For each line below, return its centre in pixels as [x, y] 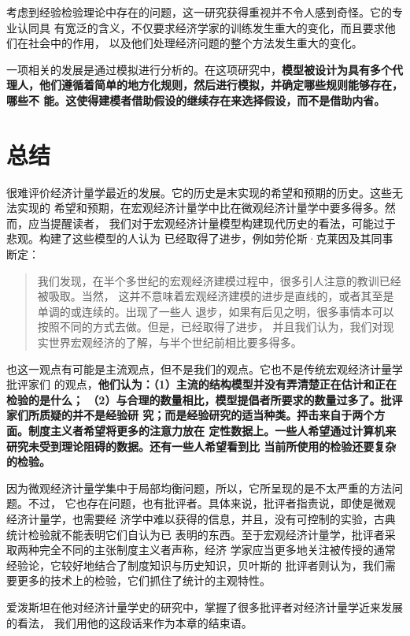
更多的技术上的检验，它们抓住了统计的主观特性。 [144, 580]
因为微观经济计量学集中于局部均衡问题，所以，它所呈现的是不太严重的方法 [199, 487]
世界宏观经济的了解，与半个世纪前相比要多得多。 [175, 342]
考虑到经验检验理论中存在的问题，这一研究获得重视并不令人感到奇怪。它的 [199, 12]
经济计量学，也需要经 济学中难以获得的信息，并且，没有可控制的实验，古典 [201, 518]
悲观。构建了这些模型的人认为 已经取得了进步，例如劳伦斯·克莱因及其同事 [200, 238]
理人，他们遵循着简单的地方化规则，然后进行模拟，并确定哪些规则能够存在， [205, 85]
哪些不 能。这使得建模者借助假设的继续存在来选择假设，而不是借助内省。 [196, 100]
